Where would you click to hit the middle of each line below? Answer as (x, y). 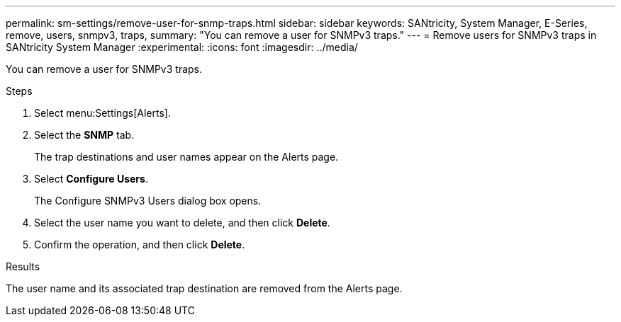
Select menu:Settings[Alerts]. (102, 113)
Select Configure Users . (91, 179)
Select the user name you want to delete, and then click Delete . (182, 223)
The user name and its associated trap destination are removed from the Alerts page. (204, 288)
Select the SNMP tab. (84, 135)
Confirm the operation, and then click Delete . (140, 245)
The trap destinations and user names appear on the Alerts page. (186, 157)
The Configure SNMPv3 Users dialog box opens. (148, 201)
